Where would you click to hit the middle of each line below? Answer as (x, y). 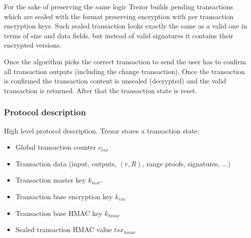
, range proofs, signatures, (181, 163)
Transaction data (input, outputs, (66, 163)
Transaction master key (51, 180)
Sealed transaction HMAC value (64, 229)
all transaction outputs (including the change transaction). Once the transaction (125, 71)
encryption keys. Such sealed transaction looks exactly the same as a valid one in (125, 26)
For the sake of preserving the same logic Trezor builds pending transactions (119, 6)
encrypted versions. (33, 45)
